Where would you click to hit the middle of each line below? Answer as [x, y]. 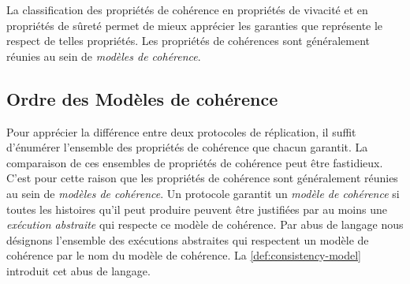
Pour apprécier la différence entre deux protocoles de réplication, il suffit [181, 131]
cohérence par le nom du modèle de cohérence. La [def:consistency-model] [184, 255]
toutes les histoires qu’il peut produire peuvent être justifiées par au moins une [197, 209]
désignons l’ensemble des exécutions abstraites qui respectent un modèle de [188, 239]
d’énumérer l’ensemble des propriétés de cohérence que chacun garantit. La [187, 147]
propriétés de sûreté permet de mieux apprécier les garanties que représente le [195, 25]
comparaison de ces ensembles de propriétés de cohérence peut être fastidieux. [195, 162]
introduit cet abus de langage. [78, 270]
